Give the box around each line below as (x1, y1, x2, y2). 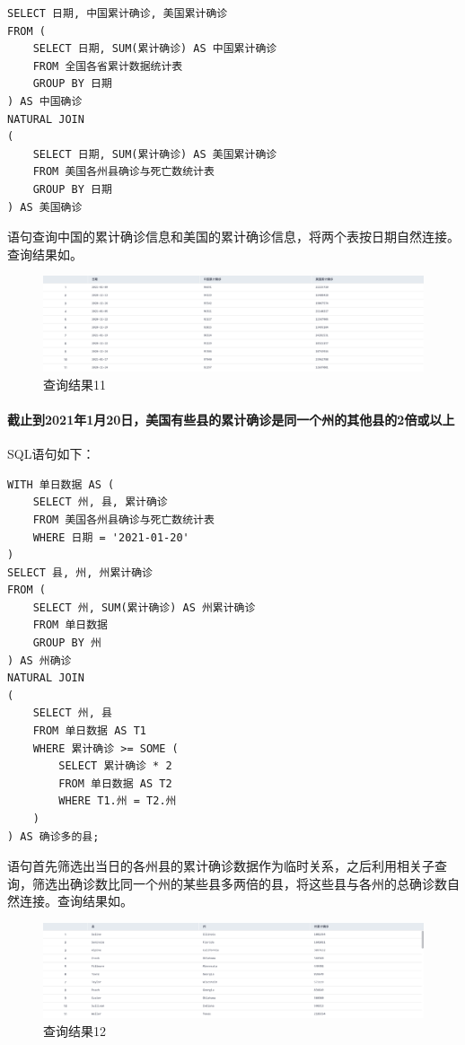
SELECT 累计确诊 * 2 (58, 760, 172, 773)
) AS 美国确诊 (7, 200, 83, 214)
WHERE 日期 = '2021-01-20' (32, 531, 189, 544)
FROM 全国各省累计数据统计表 (32, 59, 183, 73)
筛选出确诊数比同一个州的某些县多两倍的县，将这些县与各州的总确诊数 (31, 874, 447, 892)
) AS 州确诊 (7, 654, 72, 667)
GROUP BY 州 (32, 637, 101, 650)
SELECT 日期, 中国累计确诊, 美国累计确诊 (7, 7, 228, 20)
